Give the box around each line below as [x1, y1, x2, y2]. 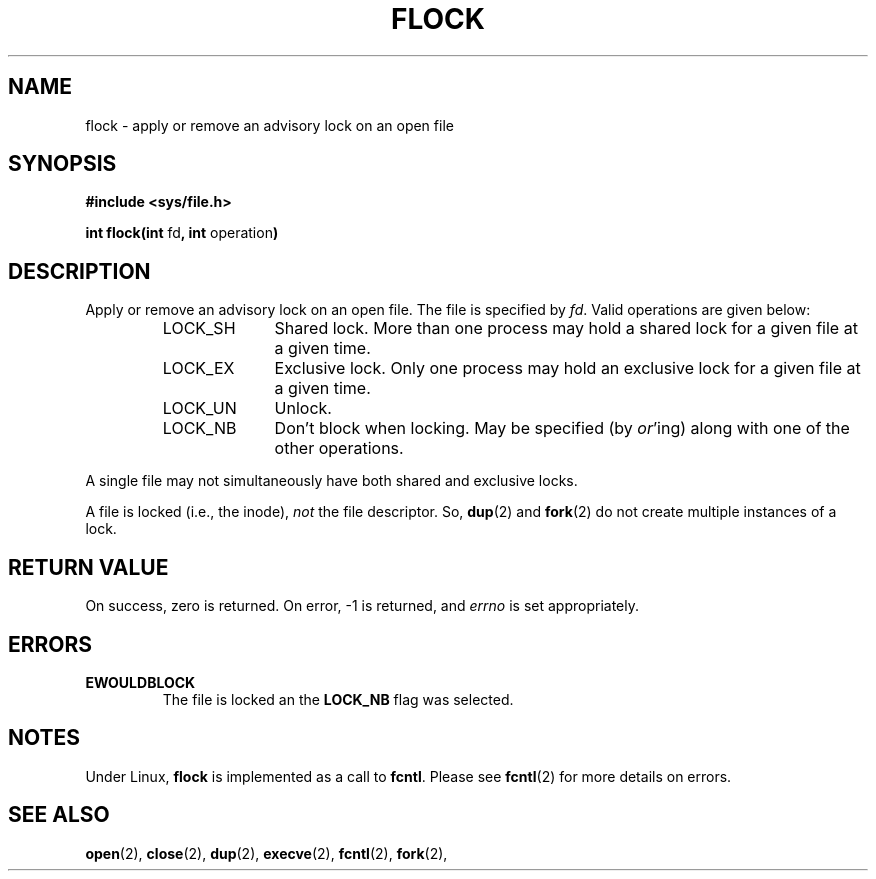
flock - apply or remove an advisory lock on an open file [85, 116, 454, 134]
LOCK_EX [162, 358, 235, 379]
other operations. [274, 438, 404, 459]
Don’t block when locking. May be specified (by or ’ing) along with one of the [274, 418, 850, 439]
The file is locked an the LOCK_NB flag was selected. [162, 690, 514, 708]
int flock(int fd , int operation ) [85, 224, 279, 242]
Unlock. [274, 398, 332, 419]
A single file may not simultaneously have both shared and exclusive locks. [85, 472, 578, 490]
